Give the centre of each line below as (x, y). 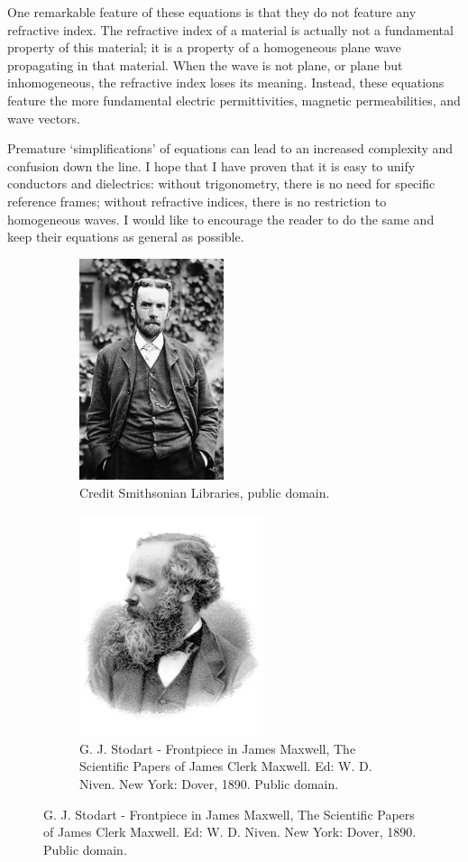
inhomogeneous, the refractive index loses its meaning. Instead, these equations (226, 83)
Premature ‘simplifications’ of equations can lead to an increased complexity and (230, 148)
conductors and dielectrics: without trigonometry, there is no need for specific (221, 183)
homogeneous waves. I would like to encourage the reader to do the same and (221, 219)
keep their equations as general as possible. (126, 237)
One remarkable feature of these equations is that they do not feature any (212, 12)
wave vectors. (44, 118)
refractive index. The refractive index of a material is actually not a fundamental (230, 29)
